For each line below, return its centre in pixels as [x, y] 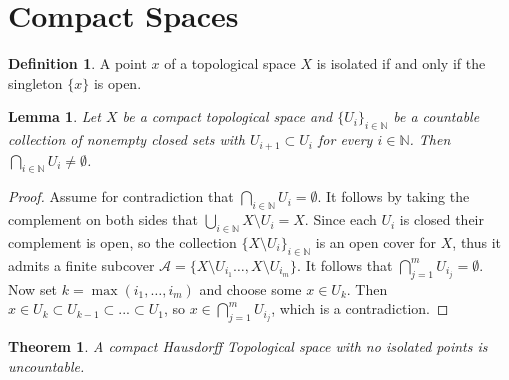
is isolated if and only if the [401, 63]
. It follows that [345, 264]
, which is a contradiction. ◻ [360, 308]
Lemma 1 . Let [54, 116]
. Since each [340, 219]
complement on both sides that [103, 219]
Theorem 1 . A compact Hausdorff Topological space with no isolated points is [248, 345]
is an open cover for [376, 241]
